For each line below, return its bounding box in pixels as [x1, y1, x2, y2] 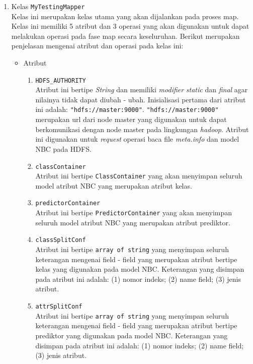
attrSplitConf [35, 303, 82, 310]
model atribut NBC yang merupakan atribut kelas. [35, 180, 192, 191]
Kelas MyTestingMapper [11, 1, 85, 11]
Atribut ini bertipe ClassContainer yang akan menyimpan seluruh [35, 170, 242, 181]
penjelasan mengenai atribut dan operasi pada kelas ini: [11, 40, 184, 51]
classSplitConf [35, 236, 86, 244]
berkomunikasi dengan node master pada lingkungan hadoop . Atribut [35, 124, 249, 134]
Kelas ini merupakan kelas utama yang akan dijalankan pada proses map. [11, 11, 239, 21]
